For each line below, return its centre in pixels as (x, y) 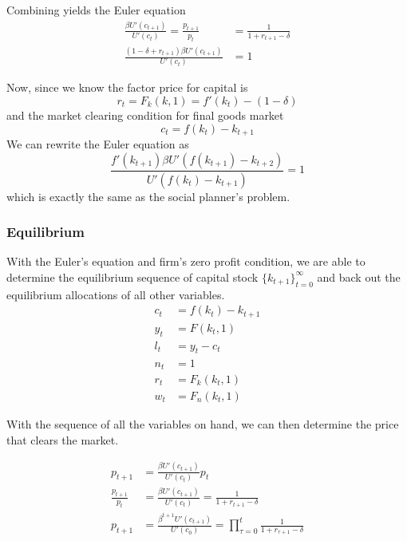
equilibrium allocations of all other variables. (116, 294)
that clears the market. (63, 439)
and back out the (359, 276)
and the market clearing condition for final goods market (145, 115)
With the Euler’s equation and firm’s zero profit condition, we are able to (186, 261)
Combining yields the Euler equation (96, 10)
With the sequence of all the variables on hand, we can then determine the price (203, 424)
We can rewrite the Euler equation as (98, 144)
